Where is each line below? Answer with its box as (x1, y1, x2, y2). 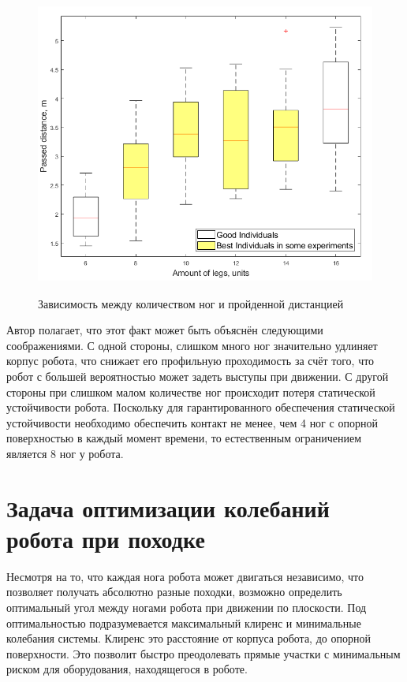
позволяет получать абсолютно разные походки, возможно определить (6, 583, 342, 600)
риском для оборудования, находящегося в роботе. (6, 661, 248, 677)
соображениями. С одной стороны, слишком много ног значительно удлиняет (6, 337, 378, 353)
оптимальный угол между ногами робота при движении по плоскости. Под (6, 598, 367, 615)
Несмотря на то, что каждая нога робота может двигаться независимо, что (6, 568, 364, 584)
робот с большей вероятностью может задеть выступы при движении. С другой (6, 367, 389, 384)
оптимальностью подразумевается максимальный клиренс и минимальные (6, 614, 361, 631)
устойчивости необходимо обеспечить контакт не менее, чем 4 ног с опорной (6, 414, 378, 430)
